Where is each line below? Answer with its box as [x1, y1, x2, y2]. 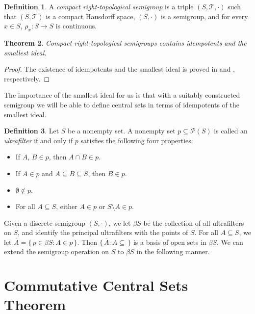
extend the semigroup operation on [4, 246, 109, 257]
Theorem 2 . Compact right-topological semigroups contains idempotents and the [4, 37, 247, 48]
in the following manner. [136, 246, 210, 257]
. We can [217, 236, 243, 247]
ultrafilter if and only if [4, 135, 73, 145]
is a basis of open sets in [133, 236, 206, 247]
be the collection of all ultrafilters [143, 217, 244, 228]
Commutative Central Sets [4, 275, 188, 295]
